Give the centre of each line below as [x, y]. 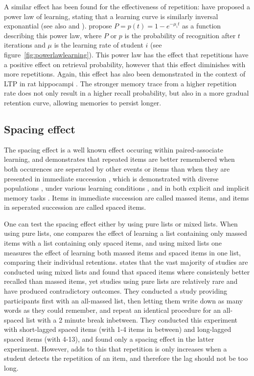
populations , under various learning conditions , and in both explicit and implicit [127, 188]
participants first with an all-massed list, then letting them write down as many [124, 300]
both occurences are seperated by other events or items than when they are [117, 168]
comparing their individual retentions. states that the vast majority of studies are [126, 262]
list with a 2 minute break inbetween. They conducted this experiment [132, 319]
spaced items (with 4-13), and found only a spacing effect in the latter [109, 339]
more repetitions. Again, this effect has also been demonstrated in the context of [125, 74]
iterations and [25, 45]
